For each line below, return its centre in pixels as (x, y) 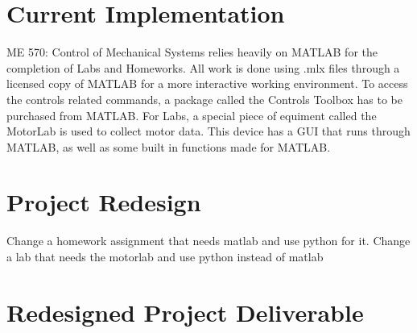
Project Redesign (104, 202)
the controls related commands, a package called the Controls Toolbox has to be (204, 99)
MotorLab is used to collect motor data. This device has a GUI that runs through (208, 131)
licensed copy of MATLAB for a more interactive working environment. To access (207, 83)
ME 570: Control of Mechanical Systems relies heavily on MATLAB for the (192, 52)
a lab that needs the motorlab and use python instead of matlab (165, 256)
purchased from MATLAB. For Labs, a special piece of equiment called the (192, 115)
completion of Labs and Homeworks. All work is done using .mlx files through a (203, 67)
